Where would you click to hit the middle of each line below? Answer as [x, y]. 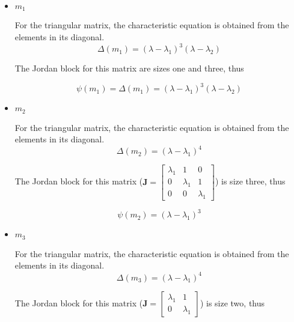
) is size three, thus [250, 181]
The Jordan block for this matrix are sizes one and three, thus [129, 68]
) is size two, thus [232, 302]
